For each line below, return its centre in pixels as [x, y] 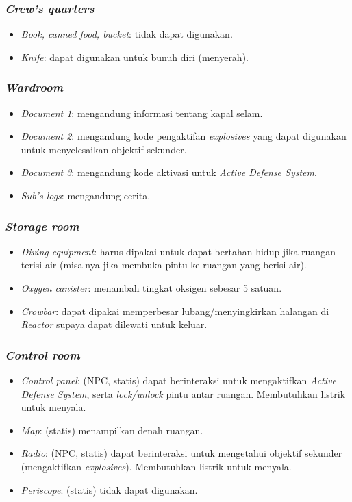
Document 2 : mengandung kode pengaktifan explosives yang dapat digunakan [184, 136]
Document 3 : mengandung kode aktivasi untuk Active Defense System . [169, 172]
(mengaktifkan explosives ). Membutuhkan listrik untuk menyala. [156, 466]
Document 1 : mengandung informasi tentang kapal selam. [142, 113]
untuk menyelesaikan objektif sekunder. [104, 149]
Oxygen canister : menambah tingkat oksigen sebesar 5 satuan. [151, 288]
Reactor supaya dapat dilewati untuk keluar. [114, 324]
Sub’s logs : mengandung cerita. [86, 195]
